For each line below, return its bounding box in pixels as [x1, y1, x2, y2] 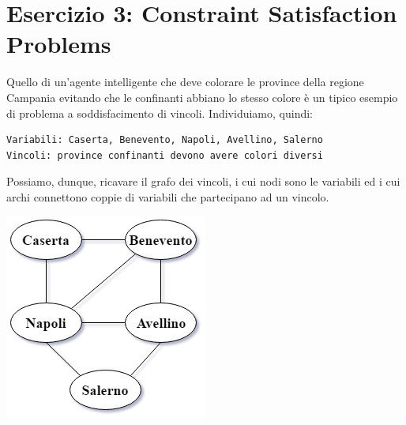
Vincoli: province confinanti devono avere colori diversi [6, 149, 323, 161]
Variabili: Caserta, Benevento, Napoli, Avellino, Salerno [6, 134, 323, 146]
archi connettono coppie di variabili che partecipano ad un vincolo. [6, 188, 329, 205]
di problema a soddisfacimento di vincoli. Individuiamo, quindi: [6, 104, 313, 121]
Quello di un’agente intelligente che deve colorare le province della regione [6, 73, 364, 90]
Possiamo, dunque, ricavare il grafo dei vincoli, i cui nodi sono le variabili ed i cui [6, 173, 400, 190]
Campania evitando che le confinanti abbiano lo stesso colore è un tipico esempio [6, 88, 398, 105]
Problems [6, 28, 111, 60]
